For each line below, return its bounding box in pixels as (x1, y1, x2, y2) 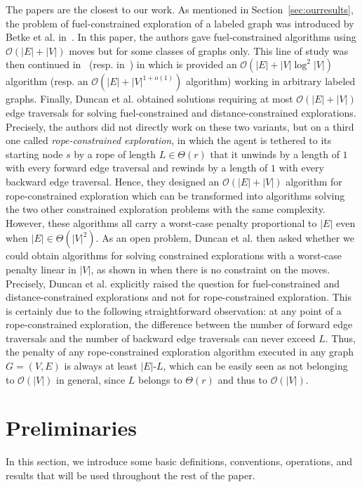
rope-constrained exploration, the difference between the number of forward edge (6, 317, 353, 332)
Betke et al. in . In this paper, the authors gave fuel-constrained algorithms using (6, 30, 356, 44)
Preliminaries (6, 413, 137, 442)
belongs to (138, 372, 182, 387)
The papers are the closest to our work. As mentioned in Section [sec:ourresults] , (6, 2, 354, 16)
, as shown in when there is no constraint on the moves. (90, 261, 330, 276)
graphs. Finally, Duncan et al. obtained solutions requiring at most (6, 91, 293, 106)
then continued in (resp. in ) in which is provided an (6, 57, 237, 72)
